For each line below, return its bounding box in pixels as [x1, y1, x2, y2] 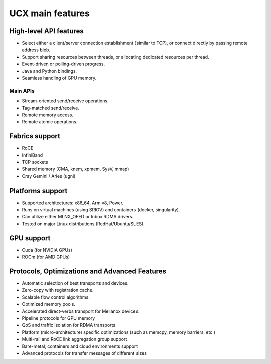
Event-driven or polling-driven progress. [22, 61, 105, 67]
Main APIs [9, 87, 35, 94]
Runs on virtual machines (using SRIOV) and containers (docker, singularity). [22, 207, 180, 213]
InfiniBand [22, 152, 43, 158]
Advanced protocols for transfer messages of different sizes [22, 350, 147, 356]
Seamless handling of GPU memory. [22, 75, 97, 81]
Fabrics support [9, 132, 60, 140]
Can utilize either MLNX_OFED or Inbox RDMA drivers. [22, 214, 134, 220]
